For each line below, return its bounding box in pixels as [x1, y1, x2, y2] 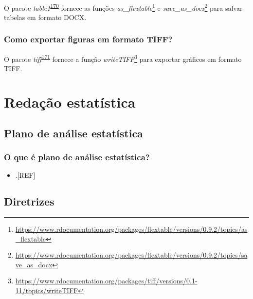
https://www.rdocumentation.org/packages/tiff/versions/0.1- [15, 276, 198, 286]
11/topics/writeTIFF [15, 285, 78, 296]
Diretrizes [4, 194, 54, 209]
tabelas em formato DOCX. [4, 12, 87, 22]
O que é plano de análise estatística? [4, 150, 150, 163]
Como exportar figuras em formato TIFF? [4, 33, 173, 45]
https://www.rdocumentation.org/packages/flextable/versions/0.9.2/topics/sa [15, 250, 248, 260]
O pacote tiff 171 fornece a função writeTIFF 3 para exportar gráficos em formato [4, 53, 242, 64]
